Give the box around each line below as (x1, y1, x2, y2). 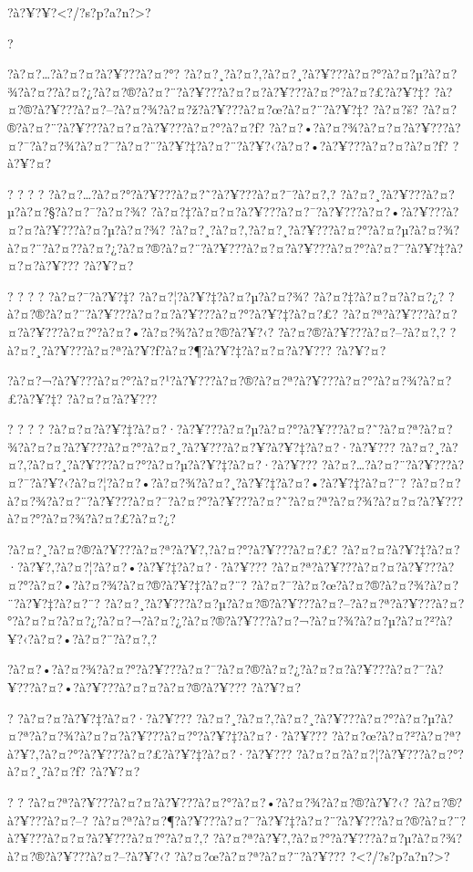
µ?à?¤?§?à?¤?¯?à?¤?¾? (7, 202, 147, 221)
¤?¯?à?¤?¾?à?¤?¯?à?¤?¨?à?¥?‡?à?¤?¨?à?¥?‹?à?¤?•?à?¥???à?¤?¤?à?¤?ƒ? (7, 135, 448, 154)
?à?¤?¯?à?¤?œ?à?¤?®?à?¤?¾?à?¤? (251, 575, 459, 594)
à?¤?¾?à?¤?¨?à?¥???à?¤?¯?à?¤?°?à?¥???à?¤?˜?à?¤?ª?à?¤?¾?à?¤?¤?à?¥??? (7, 490, 464, 510)
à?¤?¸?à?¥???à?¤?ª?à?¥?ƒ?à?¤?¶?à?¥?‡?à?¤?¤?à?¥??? (7, 340, 332, 359)
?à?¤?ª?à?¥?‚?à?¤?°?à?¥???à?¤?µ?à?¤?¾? (212, 828, 463, 847)
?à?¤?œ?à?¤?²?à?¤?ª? (331, 726, 461, 745)
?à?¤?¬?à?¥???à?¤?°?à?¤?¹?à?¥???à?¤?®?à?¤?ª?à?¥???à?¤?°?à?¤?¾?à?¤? (7, 371, 452, 390)
